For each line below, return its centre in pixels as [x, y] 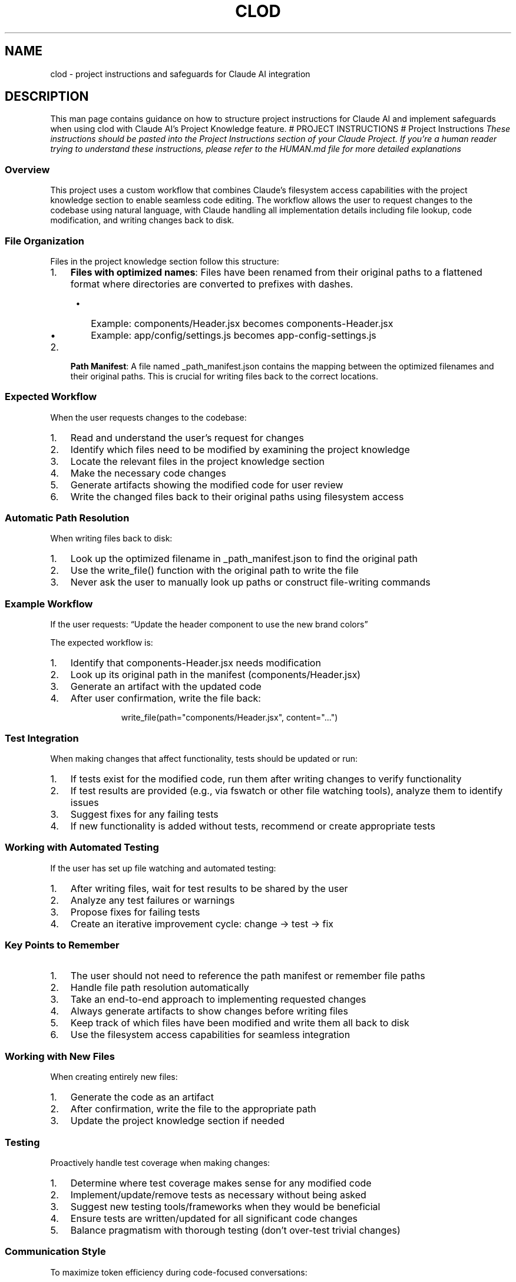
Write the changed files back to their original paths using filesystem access [237, 496]
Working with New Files [60, 1056]
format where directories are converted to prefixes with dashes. [212, 284]
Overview [27, 169]
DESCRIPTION [47, 97]
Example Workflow [49, 604]
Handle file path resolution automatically [160, 988]
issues [85, 802]
